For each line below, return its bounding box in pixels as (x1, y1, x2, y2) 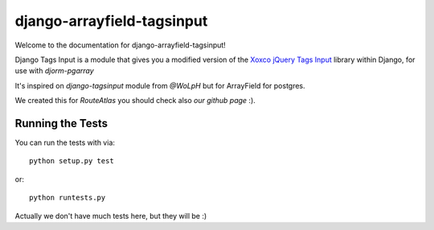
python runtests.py (29, 193, 106, 203)
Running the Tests (14, 117, 108, 130)
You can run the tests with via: (14, 138, 116, 148)
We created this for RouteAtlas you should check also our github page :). (14, 96, 256, 105)
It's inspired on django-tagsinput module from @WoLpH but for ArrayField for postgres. (14, 80, 305, 90)
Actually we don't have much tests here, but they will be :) (14, 211, 207, 220)
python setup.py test (29, 157, 114, 166)
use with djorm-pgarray (14, 66, 94, 76)
